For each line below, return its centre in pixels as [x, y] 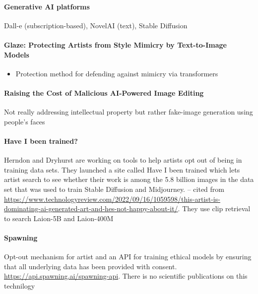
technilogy [20, 285]
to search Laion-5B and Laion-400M [59, 218]
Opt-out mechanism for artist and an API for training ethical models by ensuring [128, 257]
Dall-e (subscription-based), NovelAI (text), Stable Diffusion [96, 25]
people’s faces [25, 121]
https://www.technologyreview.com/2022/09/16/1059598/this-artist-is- [112, 199]
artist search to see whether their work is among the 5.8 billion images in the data [129, 179]
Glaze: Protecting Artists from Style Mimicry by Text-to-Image [115, 44]
